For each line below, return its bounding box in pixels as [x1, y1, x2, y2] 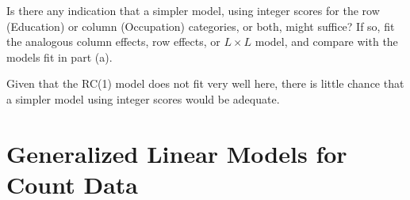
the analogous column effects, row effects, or [6, 33, 220, 50]
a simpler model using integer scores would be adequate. [6, 90, 280, 107]
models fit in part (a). [6, 48, 113, 65]
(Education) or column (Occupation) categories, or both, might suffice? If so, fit [6, 17, 395, 34]
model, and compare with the [255, 33, 398, 50]
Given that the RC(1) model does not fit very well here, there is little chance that [6, 75, 404, 92]
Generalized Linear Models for [6, 137, 347, 169]
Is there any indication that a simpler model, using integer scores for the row [6, 2, 380, 18]
